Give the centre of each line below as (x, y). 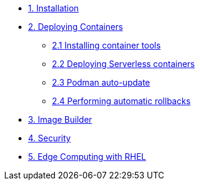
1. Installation (53, 8)
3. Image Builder (60, 119)
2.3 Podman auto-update (101, 82)
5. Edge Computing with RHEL (87, 157)
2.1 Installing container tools (107, 45)
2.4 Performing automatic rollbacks (121, 101)
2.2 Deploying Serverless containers (124, 64)
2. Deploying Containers (76, 27)
